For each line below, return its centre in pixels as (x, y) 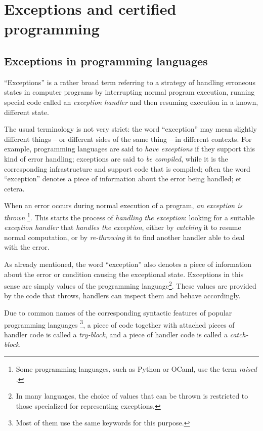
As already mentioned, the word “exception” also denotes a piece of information (128, 264)
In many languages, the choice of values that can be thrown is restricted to (132, 396)
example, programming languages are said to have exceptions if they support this (129, 149)
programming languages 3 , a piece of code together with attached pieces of (119, 324)
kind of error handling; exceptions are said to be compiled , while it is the (116, 158)
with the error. (27, 247)
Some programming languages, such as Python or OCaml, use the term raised (136, 368)
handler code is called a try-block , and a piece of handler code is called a (116, 334)
